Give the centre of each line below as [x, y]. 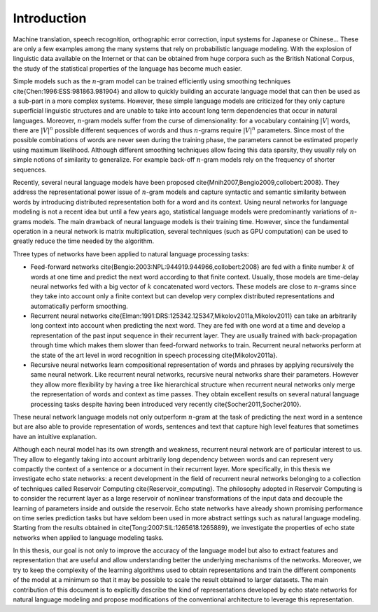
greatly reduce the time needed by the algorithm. [84, 241]
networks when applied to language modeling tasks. [88, 537]
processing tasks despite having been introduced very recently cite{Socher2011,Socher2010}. [166, 404]
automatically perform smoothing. [79, 306]
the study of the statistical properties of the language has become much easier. [128, 68]
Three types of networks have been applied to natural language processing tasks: [131, 254]
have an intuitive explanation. [55, 436]
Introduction [50, 18]
